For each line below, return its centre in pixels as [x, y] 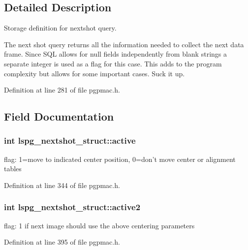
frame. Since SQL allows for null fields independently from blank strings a [115, 54]
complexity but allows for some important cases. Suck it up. [94, 73]
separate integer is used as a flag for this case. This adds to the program [113, 63]
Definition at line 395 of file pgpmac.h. [62, 242]
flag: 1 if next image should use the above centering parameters [99, 225]
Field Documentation [59, 116]
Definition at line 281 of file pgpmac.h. [62, 90]
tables [13, 169]
